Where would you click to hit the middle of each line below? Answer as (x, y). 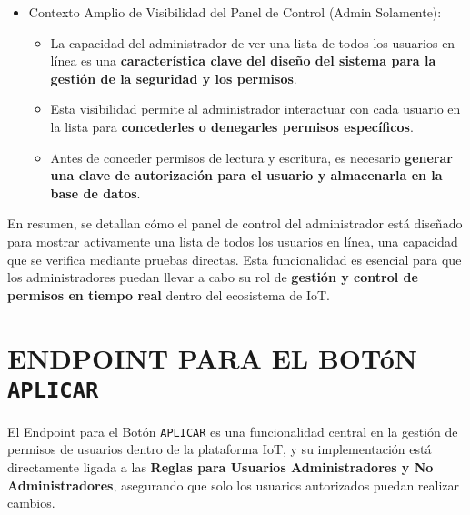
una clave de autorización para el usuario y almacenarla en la (246, 175)
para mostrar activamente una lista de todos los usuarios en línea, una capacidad (233, 241)
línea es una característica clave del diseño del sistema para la (243, 61)
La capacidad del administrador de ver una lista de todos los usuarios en (253, 42)
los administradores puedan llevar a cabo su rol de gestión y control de (213, 277)
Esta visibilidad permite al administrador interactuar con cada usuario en (255, 109)
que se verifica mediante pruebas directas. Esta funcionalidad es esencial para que (235, 259)
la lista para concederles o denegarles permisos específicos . (232, 126)
